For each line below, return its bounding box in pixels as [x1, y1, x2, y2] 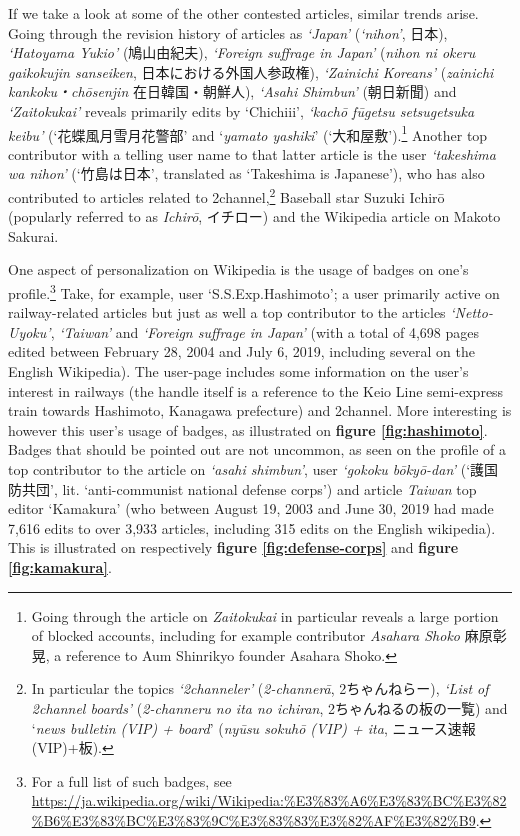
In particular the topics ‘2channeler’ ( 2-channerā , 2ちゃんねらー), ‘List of [31, 678, 489, 699]
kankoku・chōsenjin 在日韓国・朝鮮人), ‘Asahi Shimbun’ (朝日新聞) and [8, 81, 457, 102]
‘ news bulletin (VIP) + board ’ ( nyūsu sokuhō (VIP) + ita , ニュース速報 [31, 717, 476, 738]
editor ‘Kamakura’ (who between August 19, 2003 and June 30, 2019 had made [8, 498, 494, 519]
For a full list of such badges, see [31, 770, 232, 791]
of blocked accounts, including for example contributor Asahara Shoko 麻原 [31, 625, 493, 646]
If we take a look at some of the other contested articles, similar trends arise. [8, 3, 479, 23]
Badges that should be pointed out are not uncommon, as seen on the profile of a [8, 439, 506, 460]
